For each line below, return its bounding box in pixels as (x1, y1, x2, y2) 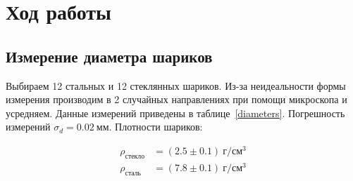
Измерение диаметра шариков (6, 45, 213, 67)
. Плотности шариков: (109, 119, 203, 134)
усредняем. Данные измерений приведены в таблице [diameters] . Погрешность (6, 105, 345, 120)
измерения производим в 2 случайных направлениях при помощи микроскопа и (6, 92, 347, 107)
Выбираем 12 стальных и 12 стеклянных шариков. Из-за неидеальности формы (6, 78, 346, 93)
